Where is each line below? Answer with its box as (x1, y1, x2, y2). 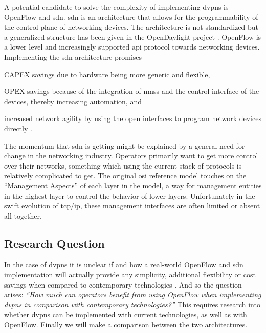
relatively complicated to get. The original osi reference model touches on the (4, 170, 247, 181)
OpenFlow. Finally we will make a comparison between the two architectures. (4, 319, 248, 330)
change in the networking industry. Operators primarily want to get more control (4, 150, 258, 161)
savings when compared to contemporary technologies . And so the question (4, 279, 242, 290)
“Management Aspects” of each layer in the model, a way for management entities (4, 180, 262, 191)
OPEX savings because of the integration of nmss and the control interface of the (4, 86, 259, 97)
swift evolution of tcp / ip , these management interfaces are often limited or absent (4, 200, 260, 211)
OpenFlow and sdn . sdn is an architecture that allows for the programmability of (4, 11, 258, 22)
